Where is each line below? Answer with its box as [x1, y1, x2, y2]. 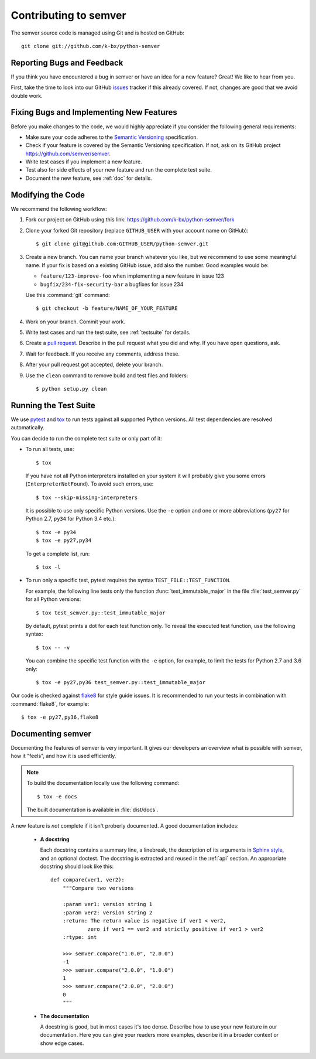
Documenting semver [11, 729, 92, 739]
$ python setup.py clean [36, 385, 107, 392]
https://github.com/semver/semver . [25, 150, 111, 157]
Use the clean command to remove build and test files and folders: [25, 372, 188, 379]
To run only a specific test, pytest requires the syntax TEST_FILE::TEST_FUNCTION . [25, 577, 231, 584]
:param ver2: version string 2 [62, 909, 153, 916]
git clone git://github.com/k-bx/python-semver [21, 43, 160, 49]
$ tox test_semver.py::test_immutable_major [36, 609, 166, 616]
